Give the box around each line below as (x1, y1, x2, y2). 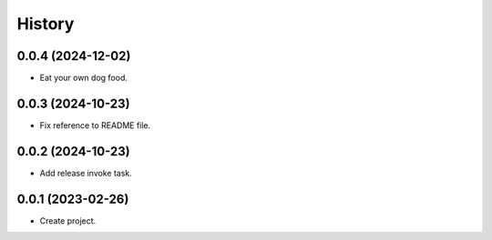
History (16, 14, 75, 34)
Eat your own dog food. (39, 73, 128, 84)
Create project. (39, 215, 97, 226)
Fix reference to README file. (39, 119, 151, 131)
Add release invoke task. (39, 167, 132, 178)
